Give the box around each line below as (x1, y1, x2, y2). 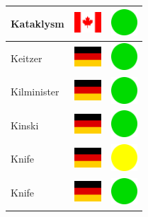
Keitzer (11, 50, 42, 65)
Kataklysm (11, 16, 64, 30)
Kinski (11, 117, 39, 132)
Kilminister (11, 84, 59, 99)
